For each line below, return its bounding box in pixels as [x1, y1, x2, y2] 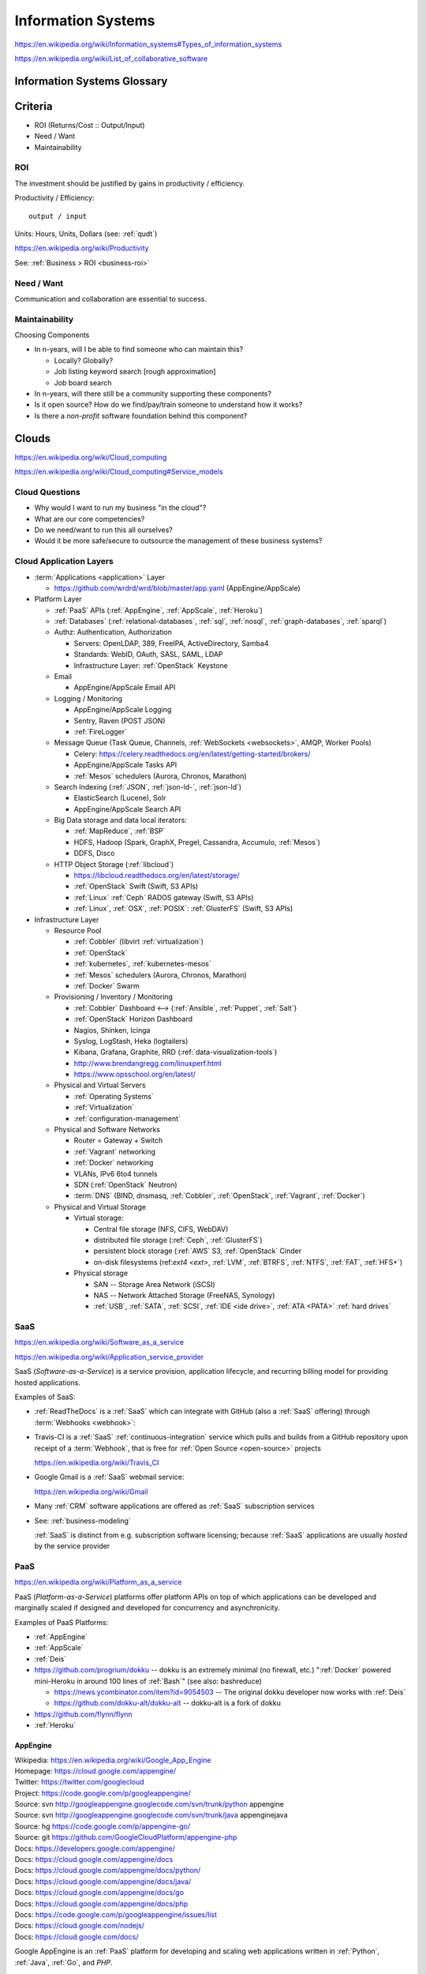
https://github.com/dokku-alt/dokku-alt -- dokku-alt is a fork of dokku [54, 1698, 282, 1708]
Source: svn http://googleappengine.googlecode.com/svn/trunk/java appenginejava [14, 1811, 288, 1820]
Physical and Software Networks [54, 1125, 161, 1135]
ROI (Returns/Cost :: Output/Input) [34, 120, 145, 129]
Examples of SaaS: [14, 1392, 76, 1402]
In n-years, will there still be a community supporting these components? [34, 388, 272, 398]
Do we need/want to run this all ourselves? [34, 525, 174, 535]
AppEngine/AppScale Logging [73, 705, 172, 715]
